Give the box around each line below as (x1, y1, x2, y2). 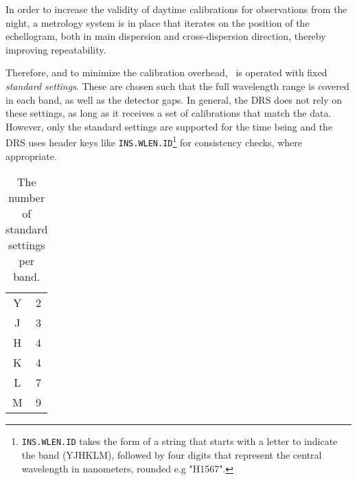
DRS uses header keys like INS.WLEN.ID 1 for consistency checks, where (5, 133, 303, 149)
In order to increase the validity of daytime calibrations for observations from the (5, 2, 347, 16)
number (8, 190, 45, 206)
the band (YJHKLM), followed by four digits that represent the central (21, 447, 322, 461)
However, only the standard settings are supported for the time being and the (5, 119, 333, 133)
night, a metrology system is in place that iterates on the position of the (5, 15, 310, 30)
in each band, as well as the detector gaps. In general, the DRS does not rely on (5, 92, 342, 106)
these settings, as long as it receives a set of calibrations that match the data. (5, 106, 332, 120)
